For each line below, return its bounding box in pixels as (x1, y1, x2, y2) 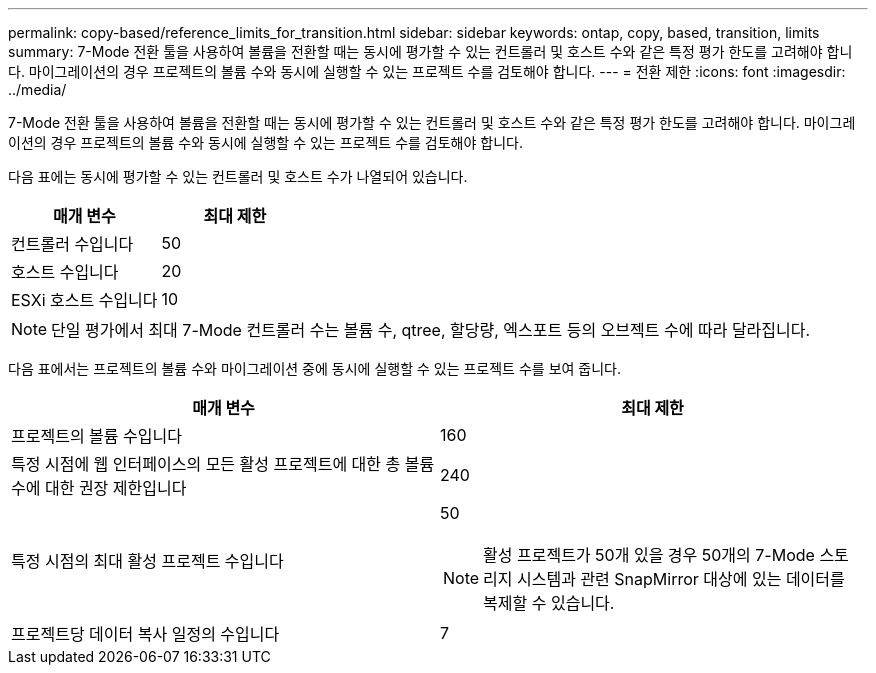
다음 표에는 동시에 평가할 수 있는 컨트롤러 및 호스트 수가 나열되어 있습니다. (8, 168, 468, 185)
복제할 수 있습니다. (483, 593, 615, 613)
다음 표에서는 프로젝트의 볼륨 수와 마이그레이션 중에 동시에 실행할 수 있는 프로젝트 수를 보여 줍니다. (8, 360, 621, 377)
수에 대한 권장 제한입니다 (11, 478, 187, 498)
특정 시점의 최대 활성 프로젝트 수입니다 (11, 551, 284, 571)
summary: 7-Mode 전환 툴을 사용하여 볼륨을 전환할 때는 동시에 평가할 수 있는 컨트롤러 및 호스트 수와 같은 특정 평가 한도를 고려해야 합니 (8, 43, 853, 60)
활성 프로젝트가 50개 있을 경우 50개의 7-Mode (483, 545, 815, 565)
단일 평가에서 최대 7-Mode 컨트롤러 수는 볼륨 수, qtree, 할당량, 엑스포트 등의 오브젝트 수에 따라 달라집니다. (51, 320, 811, 340)
